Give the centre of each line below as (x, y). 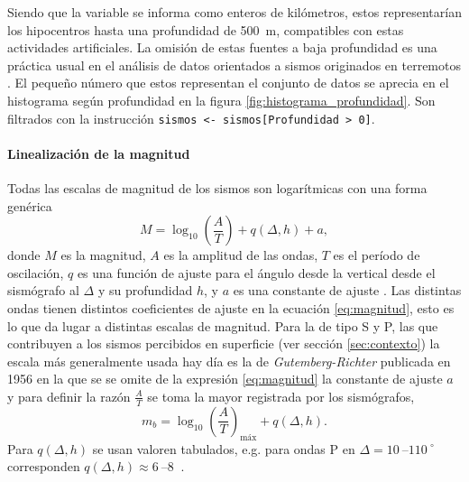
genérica (30, 205)
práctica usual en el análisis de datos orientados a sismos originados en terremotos (234, 65)
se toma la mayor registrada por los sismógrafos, (281, 396)
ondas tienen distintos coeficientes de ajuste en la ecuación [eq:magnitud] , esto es (231, 307)
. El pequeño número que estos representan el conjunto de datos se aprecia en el (228, 83)
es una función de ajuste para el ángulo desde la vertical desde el (256, 272)
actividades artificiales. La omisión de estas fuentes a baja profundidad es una (222, 47)
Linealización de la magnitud (99, 153)
